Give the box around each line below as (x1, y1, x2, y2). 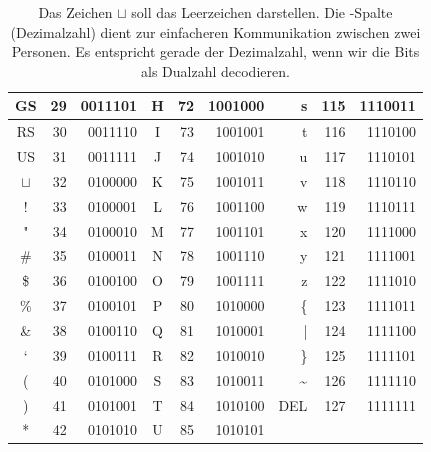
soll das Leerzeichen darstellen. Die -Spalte (131, 2, 393, 22)
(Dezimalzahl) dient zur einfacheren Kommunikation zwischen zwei (10, 21, 421, 42)
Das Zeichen (38, 2, 113, 22)
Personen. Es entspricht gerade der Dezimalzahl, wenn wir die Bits (11, 41, 420, 62)
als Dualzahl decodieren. (141, 60, 290, 81)
